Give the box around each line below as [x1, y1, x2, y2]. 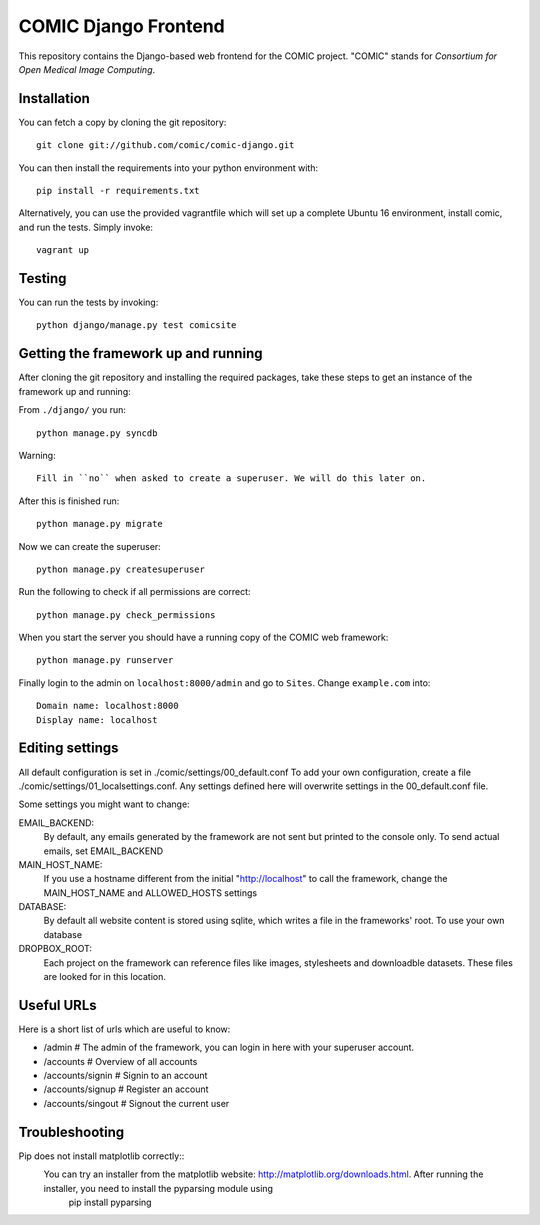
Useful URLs [18, 996, 97, 1014]
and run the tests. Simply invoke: [18, 221, 154, 233]
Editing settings [18, 740, 119, 757]
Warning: [18, 449, 56, 461]
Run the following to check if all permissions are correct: [18, 586, 251, 598]
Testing [18, 270, 67, 287]
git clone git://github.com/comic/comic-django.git [36, 140, 295, 151]
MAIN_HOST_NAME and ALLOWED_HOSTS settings [43, 886, 258, 899]
